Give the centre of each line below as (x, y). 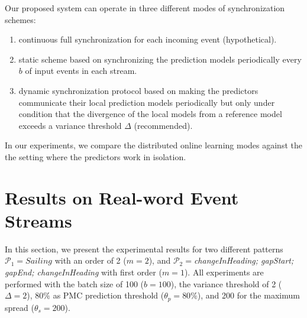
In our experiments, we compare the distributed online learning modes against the (153, 145)
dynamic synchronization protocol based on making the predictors (138, 90)
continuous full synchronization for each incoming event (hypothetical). (148, 39)
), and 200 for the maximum (248, 295)
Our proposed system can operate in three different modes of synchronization (145, 8)
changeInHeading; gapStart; (244, 260)
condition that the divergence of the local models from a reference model (150, 114)
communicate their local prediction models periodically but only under (147, 102)
